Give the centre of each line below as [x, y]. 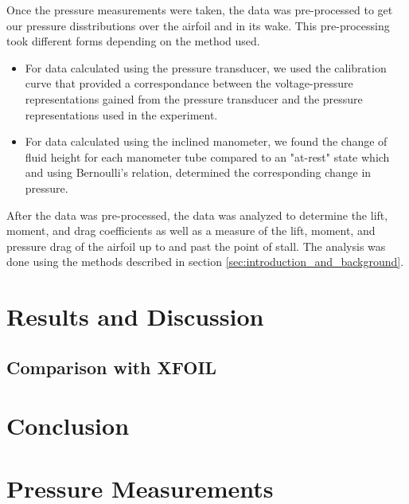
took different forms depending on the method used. [133, 41]
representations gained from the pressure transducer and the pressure [194, 98]
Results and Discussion [135, 316]
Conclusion [68, 426]
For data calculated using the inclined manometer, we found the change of [206, 141]
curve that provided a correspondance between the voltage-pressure [189, 83]
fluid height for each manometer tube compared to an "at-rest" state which [207, 156]
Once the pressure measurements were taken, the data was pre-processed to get [200, 10]
